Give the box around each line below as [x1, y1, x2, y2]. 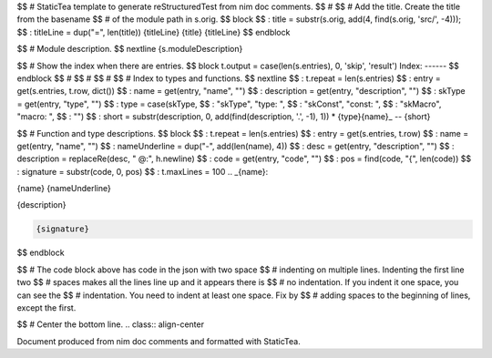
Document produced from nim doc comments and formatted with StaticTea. [16, 335, 301, 346]
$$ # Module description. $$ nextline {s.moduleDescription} [16, 44, 243, 55]
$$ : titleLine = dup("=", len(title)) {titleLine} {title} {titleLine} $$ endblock [16, 26, 291, 37]
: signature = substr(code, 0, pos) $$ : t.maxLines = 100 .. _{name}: [16, 166, 269, 177]
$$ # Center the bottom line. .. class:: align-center [16, 319, 205, 330]
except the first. [16, 302, 77, 313]
